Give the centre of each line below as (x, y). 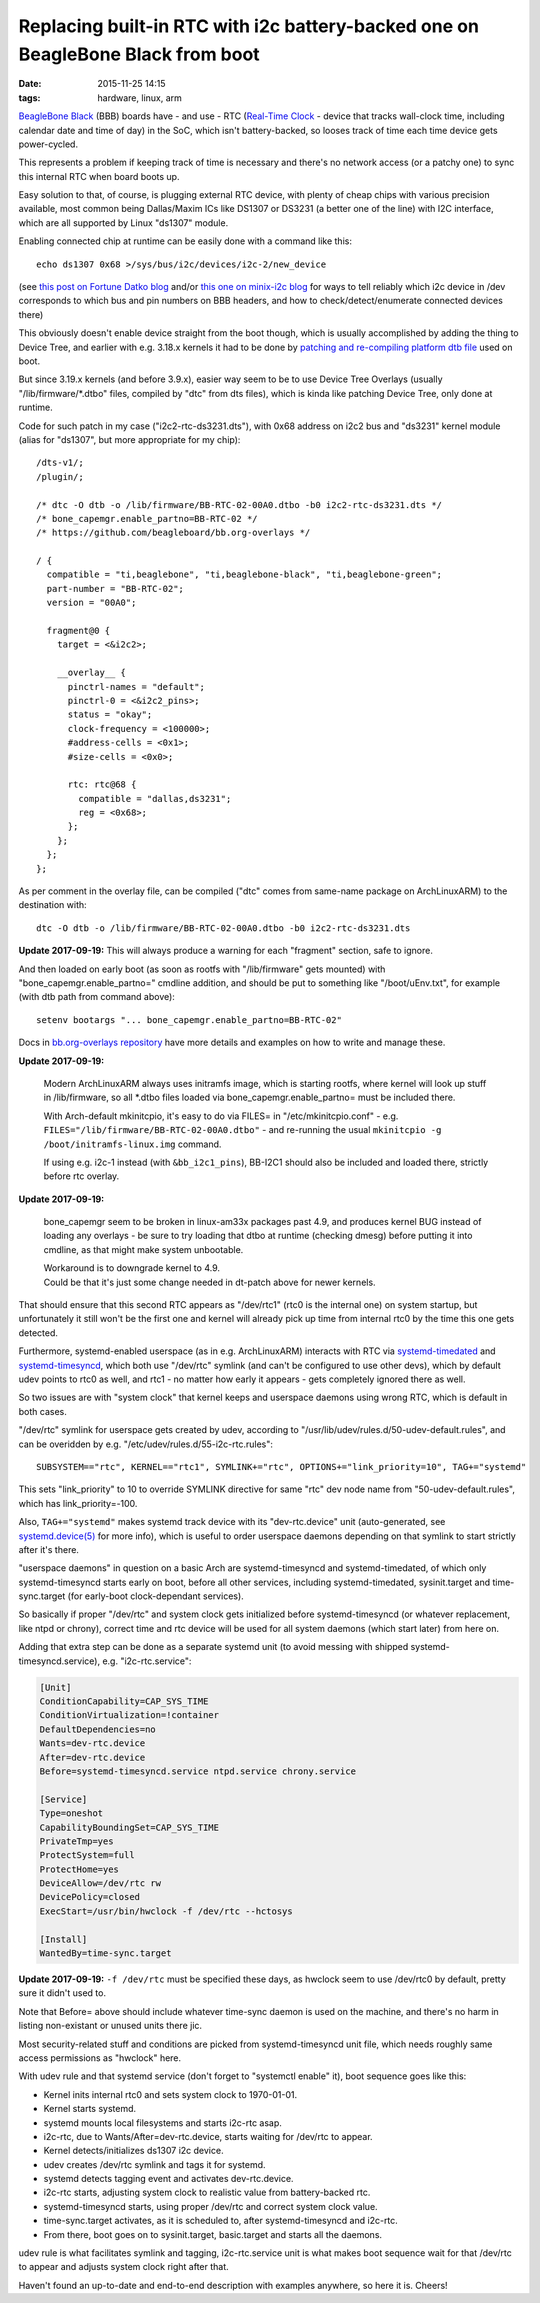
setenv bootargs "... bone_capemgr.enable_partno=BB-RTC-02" (189, 1019)
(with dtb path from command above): (96, 997)
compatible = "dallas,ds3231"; (155, 798)
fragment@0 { (78, 631)
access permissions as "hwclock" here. (100, 2057)
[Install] (63, 1939)
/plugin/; (60, 476)
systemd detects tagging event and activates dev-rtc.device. (168, 2179)
